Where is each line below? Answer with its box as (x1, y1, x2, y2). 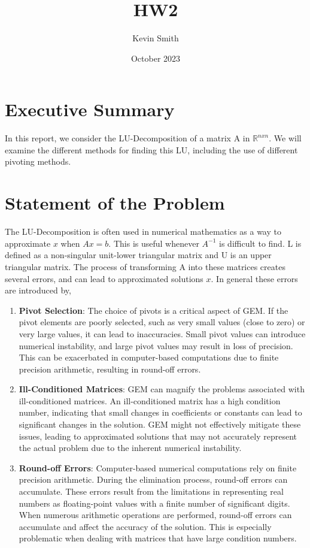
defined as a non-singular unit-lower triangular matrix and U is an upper (5, 249, 272, 261)
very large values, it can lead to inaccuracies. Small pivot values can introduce (19, 327, 306, 340)
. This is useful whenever (108, 237, 199, 249)
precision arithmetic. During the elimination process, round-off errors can (19, 473, 288, 486)
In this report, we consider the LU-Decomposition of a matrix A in (5, 132, 250, 144)
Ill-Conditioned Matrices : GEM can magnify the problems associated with (19, 383, 305, 395)
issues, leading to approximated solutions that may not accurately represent (19, 429, 297, 442)
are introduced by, (5, 284, 71, 296)
